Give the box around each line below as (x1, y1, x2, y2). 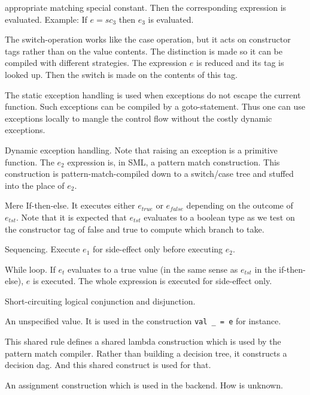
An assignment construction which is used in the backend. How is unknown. (5, 378, 283, 391)
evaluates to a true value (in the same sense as (67, 263, 238, 275)
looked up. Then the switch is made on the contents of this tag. (5, 68, 238, 80)
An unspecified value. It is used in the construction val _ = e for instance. (5, 315, 281, 327)
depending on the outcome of (186, 199, 293, 212)
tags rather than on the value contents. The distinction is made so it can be (5, 44, 282, 57)
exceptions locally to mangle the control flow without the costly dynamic (5, 111, 272, 124)
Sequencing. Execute (5, 243, 80, 255)
